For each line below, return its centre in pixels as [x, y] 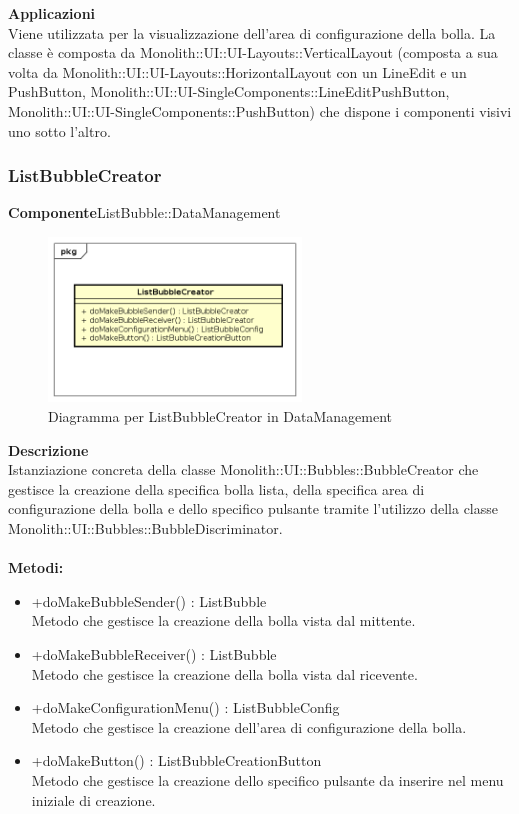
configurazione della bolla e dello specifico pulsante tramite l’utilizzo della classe [253, 508]
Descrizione [48, 449]
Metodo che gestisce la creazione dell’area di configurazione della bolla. [249, 726]
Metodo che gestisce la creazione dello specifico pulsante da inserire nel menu [267, 779]
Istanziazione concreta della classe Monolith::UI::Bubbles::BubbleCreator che [243, 469]
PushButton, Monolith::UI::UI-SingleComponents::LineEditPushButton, [229, 91]
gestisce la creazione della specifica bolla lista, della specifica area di [216, 488]
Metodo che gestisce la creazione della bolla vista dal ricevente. [224, 673]
